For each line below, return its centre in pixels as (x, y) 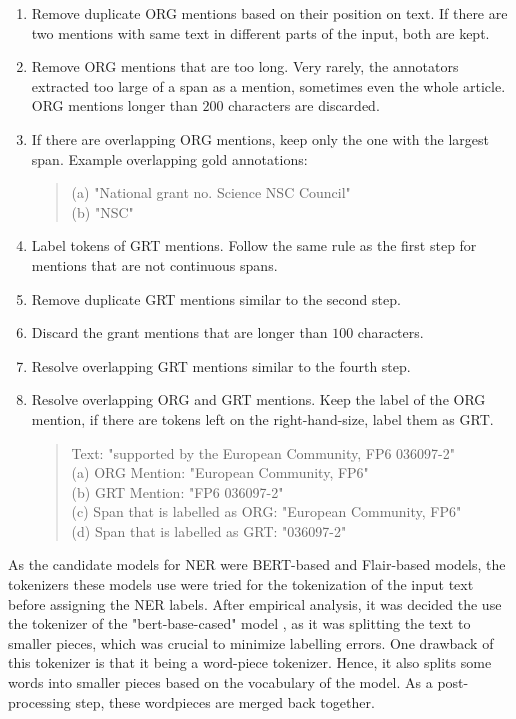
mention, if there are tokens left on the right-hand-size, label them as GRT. (262, 418)
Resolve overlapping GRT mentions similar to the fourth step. (221, 365)
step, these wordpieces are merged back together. (225, 701)
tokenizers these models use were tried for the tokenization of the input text (241, 584)
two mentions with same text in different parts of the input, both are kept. (260, 32)
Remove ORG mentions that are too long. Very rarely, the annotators (245, 66)
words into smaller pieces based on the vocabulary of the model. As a (220, 682)
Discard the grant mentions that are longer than (179, 332)
